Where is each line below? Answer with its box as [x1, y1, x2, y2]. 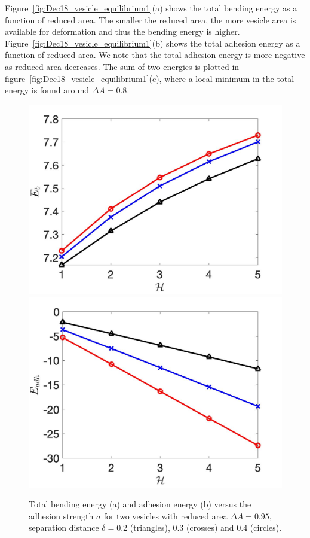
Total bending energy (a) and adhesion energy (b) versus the [29, 498, 251, 510]
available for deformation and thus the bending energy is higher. [5, 25, 240, 38]
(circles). [250, 521, 282, 534]
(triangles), [130, 521, 170, 534]
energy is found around [5, 84, 89, 96]
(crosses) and [186, 521, 234, 534]
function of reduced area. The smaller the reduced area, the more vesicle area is [5, 13, 296, 26]
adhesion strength [29, 509, 94, 522]
